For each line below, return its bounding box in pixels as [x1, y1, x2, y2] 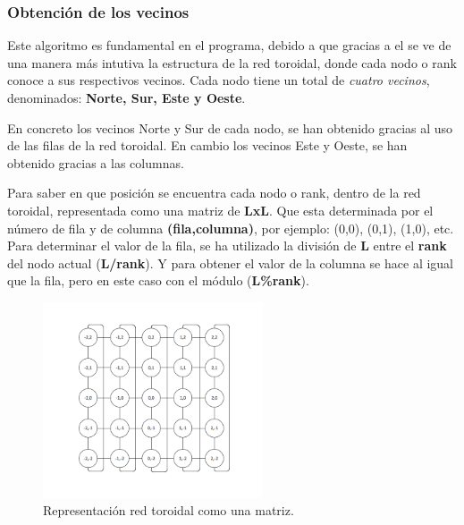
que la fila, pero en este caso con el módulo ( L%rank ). [7, 271, 309, 290]
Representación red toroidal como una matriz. [43, 501, 294, 520]
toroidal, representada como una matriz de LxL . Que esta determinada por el [7, 200, 434, 219]
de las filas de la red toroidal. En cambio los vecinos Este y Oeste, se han [7, 136, 408, 155]
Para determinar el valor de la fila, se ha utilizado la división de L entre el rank [7, 236, 447, 255]
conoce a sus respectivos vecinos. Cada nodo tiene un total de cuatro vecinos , [7, 71, 430, 89]
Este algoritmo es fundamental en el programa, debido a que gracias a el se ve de [7, 36, 451, 55]
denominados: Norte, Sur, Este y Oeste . [7, 89, 246, 106]
